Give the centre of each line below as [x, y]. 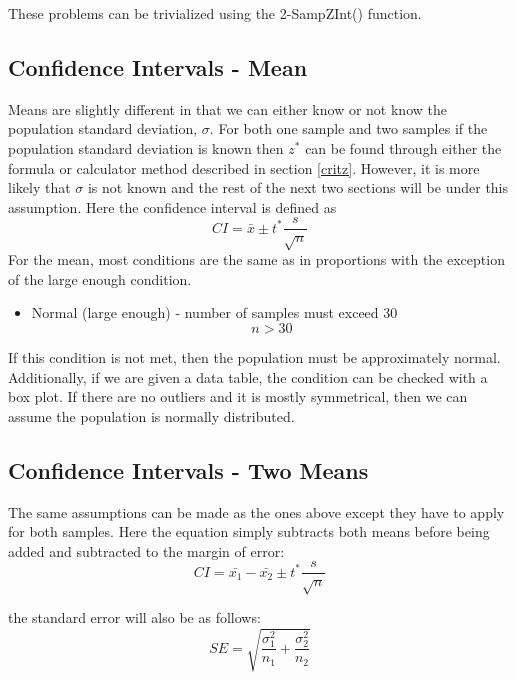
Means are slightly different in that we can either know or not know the [227, 108]
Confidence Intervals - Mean [158, 66]
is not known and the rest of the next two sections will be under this [298, 187]
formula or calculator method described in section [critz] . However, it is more [244, 167]
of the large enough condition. [100, 278]
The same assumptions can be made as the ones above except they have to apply [256, 511]
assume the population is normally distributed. [151, 415]
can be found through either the [403, 147]
